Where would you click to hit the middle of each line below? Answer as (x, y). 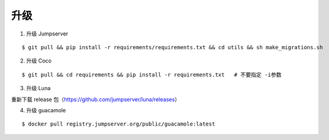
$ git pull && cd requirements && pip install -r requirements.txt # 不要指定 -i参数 (152, 75)
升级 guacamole (46, 110)
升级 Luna (38, 88)
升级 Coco (39, 61)
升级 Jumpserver (47, 34)
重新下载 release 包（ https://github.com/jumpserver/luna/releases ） (96, 99)
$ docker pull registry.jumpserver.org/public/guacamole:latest (119, 124)
